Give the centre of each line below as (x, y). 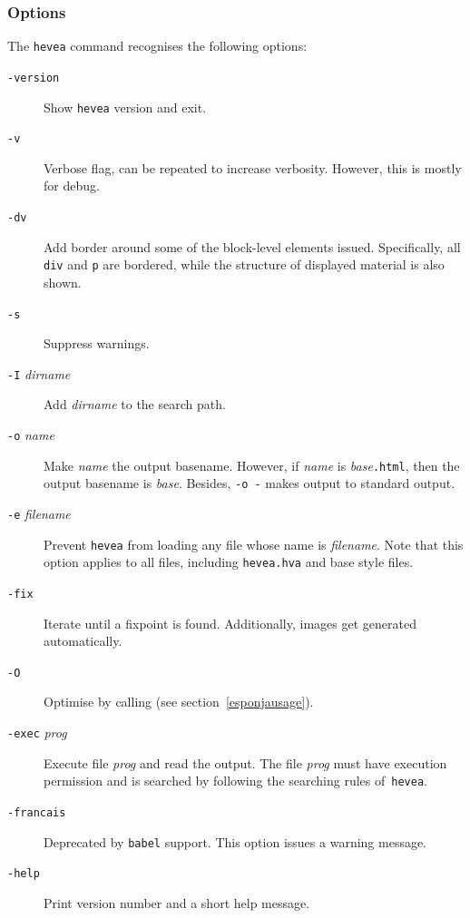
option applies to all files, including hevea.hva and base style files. (229, 562)
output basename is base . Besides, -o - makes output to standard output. (250, 483)
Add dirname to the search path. (135, 404)
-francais (37, 812)
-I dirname (39, 373)
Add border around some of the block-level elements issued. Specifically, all (252, 246)
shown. (63, 282)
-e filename (39, 513)
